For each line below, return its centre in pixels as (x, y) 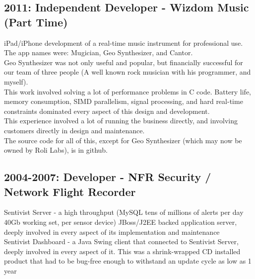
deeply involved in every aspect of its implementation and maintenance (112, 232)
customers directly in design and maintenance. (74, 130)
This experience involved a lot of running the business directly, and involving (121, 121)
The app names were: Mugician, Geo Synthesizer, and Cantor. (98, 52)
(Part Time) (36, 22)
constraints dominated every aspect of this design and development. (107, 111)
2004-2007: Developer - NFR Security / (108, 177)
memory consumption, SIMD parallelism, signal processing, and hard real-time (124, 101)
